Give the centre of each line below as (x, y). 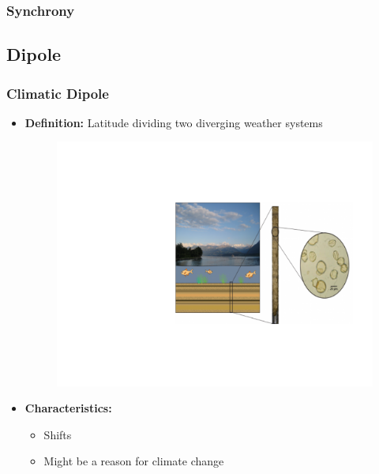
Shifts (58, 434)
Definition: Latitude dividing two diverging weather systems (174, 122)
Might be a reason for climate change (134, 461)
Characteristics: (68, 408)
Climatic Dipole (58, 93)
